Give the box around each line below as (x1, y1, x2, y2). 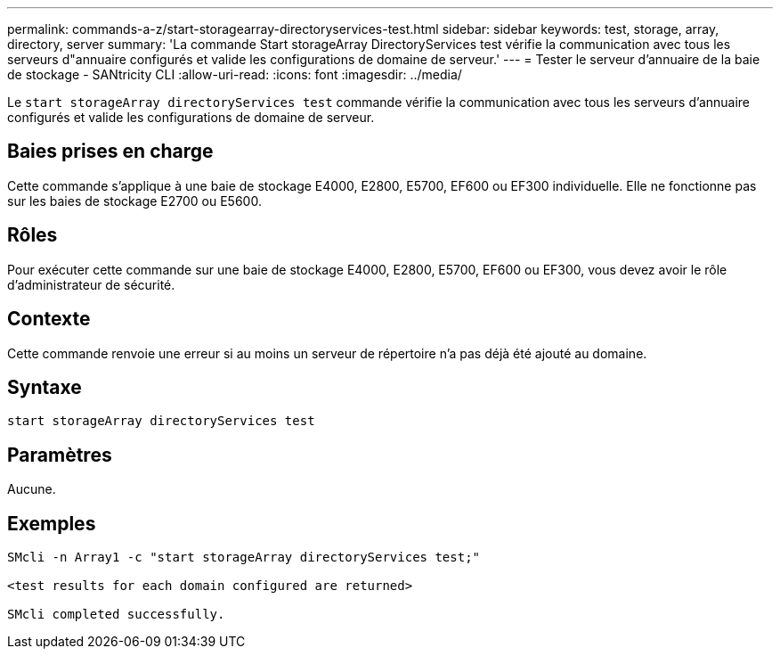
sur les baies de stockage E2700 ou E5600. (7, 193, 262, 209)
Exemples (7, 512, 96, 535)
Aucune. (7, 481, 56, 497)
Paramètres (7, 443, 112, 466)
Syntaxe (7, 375, 82, 398)
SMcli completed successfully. (7, 607, 225, 622)
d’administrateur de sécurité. (7, 276, 175, 292)
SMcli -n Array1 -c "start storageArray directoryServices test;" (7, 550, 481, 565)
